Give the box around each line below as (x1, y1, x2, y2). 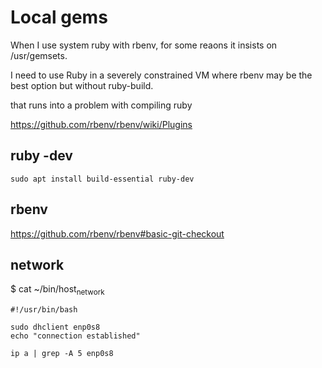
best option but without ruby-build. (10, 79, 154, 91)
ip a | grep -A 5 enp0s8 (10, 349, 114, 359)
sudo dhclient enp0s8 (10, 322, 101, 333)
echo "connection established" (10, 331, 141, 341)
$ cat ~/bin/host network (10, 283, 105, 298)
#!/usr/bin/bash (10, 305, 78, 315)
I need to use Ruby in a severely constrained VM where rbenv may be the (10, 69, 313, 81)
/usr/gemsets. (10, 49, 68, 61)
